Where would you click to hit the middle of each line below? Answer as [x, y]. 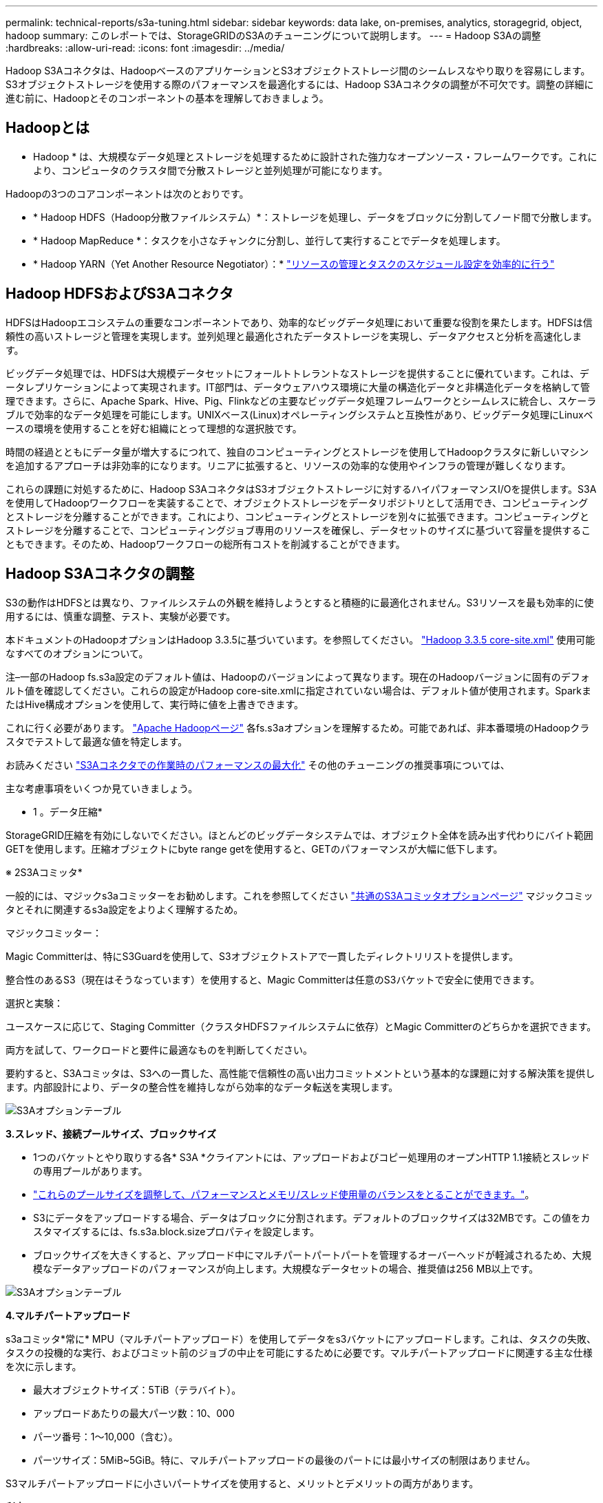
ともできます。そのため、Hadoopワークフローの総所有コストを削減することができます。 [205, 544]
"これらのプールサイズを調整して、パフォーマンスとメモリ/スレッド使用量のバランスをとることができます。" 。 [284, 1194]
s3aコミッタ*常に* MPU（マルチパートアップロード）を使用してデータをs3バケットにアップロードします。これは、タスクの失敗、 [301, 1339]
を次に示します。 [44, 1366]
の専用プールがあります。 [91, 1171]
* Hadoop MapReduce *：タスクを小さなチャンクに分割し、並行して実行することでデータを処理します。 [269, 240]
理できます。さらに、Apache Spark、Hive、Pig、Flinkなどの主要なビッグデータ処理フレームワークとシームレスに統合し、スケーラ [301, 401]
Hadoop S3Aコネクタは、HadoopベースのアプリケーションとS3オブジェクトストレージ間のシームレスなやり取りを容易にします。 [298, 71]
